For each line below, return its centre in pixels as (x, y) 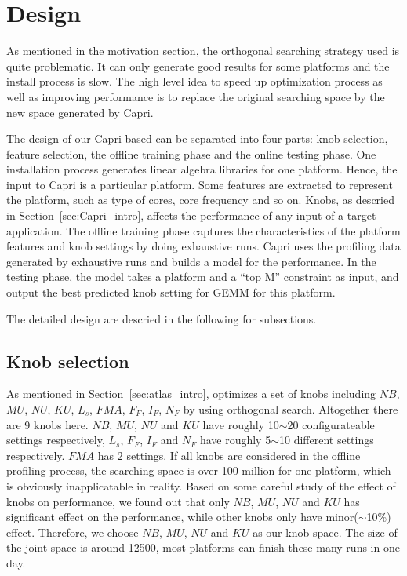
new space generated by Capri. (80, 112)
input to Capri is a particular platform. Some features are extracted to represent (200, 184)
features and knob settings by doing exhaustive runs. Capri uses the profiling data (203, 246)
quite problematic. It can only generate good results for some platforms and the (198, 66)
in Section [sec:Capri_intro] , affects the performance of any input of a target (191, 215)
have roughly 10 (241, 424)
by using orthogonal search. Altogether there (291, 409)
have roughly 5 (235, 440)
